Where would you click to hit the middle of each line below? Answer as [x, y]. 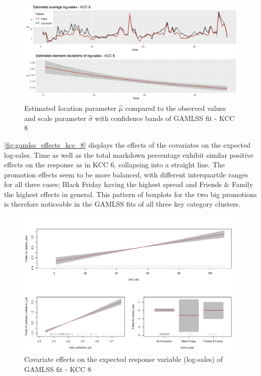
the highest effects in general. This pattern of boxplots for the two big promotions [130, 194]
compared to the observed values [176, 108]
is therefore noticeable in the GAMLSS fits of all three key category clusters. [122, 204]
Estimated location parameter [70, 108]
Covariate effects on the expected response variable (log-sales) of [123, 359]
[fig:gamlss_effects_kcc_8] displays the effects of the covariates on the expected [127, 144]
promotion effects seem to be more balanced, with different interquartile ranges [126, 174]
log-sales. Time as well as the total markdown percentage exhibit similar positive [129, 154]
